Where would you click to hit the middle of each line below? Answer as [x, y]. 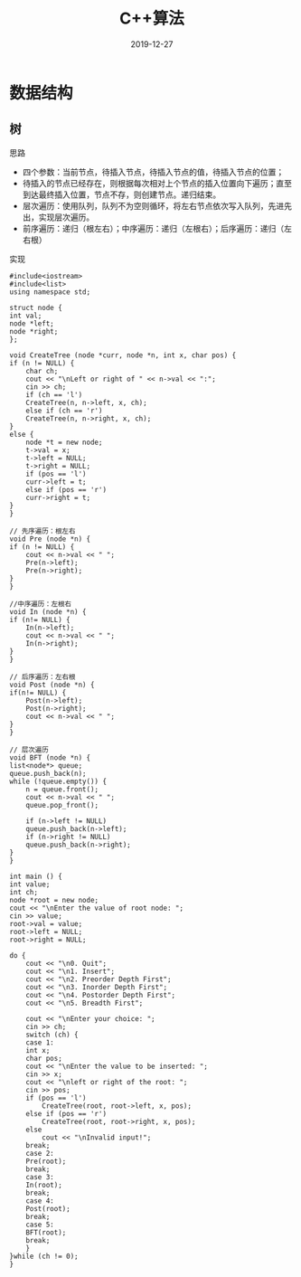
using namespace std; [50, 292]
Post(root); [48, 1208]
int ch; [24, 892]
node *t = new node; [64, 442]
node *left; [32, 323]
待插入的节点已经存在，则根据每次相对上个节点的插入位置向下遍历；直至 [157, 183]
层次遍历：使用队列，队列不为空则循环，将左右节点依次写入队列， [145, 205]
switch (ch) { [52, 1035]
